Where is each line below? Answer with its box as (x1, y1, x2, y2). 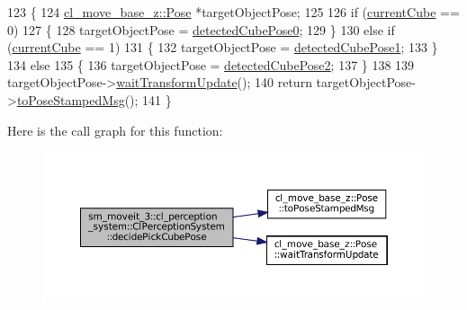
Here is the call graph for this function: (7, 120, 223, 139)
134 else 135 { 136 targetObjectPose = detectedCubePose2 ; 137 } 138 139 (7, 55, 415, 74)
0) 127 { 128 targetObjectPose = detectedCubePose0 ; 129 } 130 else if (7, 20, 395, 39)
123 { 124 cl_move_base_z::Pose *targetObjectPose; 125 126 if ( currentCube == (7, 3, 460, 21)
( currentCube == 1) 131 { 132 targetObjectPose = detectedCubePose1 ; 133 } (7, 38, 438, 57)
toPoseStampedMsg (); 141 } (16, 90, 172, 109)
